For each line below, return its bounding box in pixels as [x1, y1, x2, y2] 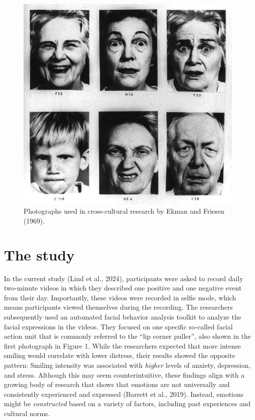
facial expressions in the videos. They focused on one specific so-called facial [4, 321, 233, 331]
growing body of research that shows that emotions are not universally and [4, 379, 230, 389]
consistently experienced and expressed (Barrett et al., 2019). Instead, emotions [4, 388, 244, 399]
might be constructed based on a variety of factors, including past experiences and [4, 398, 251, 409]
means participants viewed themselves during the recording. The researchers [4, 302, 233, 312]
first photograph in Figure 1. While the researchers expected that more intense [4, 340, 241, 351]
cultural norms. [4, 408, 50, 418]
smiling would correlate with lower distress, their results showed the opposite [4, 350, 235, 360]
